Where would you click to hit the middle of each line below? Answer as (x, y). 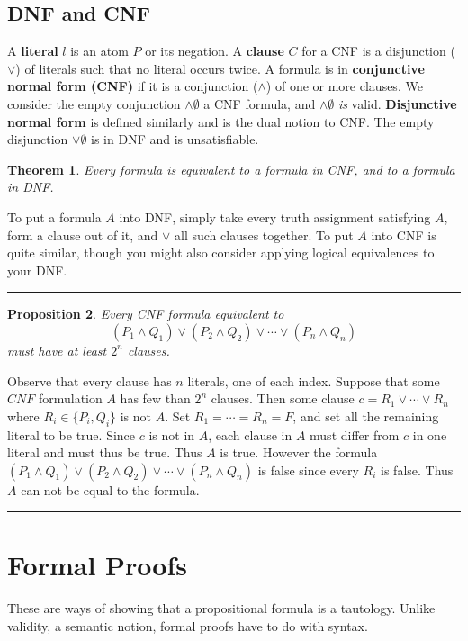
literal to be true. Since (72, 434)
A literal (33, 51)
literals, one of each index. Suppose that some (314, 380)
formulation (70, 398)
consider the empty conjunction (94, 103)
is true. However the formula (299, 452)
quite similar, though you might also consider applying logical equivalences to (221, 253)
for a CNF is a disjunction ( (378, 51)
